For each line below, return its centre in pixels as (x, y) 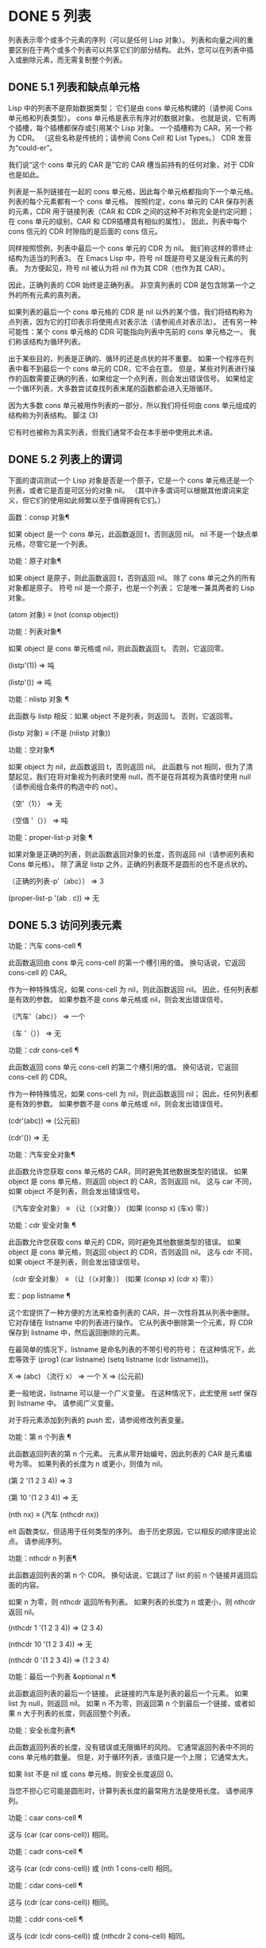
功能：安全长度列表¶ (42, 1730)
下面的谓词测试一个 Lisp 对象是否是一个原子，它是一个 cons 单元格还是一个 (131, 480)
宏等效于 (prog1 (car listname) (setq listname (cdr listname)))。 (110, 1359)
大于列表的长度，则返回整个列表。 (79, 1713)
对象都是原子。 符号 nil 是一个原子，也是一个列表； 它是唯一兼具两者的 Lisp (132, 587)
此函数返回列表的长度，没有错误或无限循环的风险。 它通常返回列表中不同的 (131, 1748)
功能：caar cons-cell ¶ (45, 1818)
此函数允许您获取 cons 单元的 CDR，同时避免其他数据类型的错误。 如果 (125, 1242)
